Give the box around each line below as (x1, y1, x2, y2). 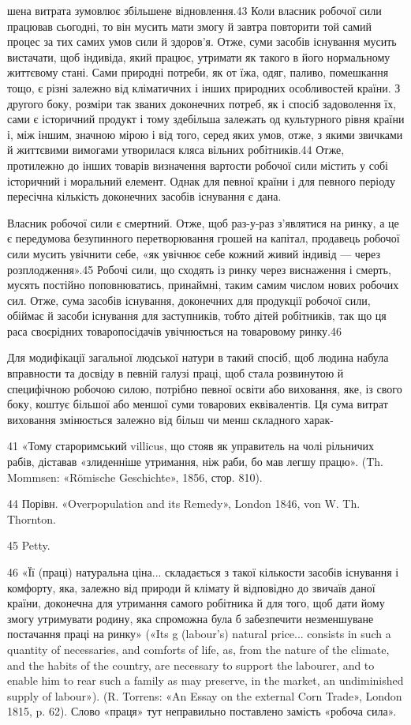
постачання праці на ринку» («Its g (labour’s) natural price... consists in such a (7, 625, 391, 642)
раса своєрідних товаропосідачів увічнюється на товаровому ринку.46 (7, 322, 342, 339)
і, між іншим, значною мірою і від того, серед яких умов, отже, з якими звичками (7, 126, 403, 142)
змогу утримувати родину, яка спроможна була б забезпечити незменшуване (7, 610, 374, 626)
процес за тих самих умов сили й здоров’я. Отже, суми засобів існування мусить (7, 33, 397, 50)
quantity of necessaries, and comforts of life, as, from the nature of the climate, (7, 640, 390, 657)
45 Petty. (7, 537, 50, 554)
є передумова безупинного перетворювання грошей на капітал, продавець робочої (7, 230, 400, 246)
